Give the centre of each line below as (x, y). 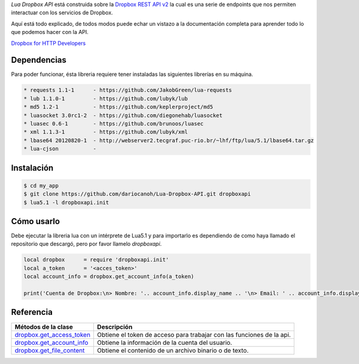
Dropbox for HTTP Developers (48, 43)
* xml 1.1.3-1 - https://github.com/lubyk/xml (106, 132)
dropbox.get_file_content (50, 350)
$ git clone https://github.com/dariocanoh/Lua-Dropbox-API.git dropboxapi (137, 194)
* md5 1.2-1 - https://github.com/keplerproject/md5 (118, 107)
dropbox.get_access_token (53, 335)
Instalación (32, 168)
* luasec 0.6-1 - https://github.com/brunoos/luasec (114, 124)
